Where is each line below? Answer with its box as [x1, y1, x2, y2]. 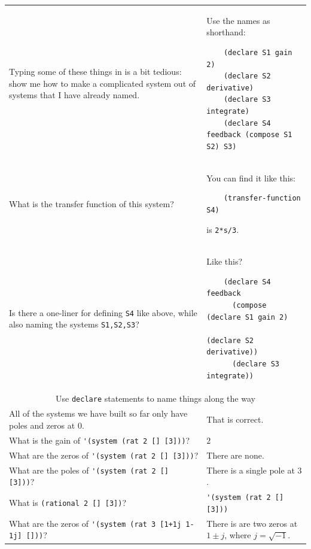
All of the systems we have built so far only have [9, 407, 188, 420]
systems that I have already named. [9, 89, 140, 101]
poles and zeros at [9, 418, 75, 431]
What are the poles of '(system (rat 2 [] [9, 463, 169, 476]
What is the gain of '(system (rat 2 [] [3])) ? [9, 433, 190, 446]
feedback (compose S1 [206, 131, 292, 139]
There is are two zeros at [206, 517, 298, 529]
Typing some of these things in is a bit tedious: [9, 65, 182, 78]
